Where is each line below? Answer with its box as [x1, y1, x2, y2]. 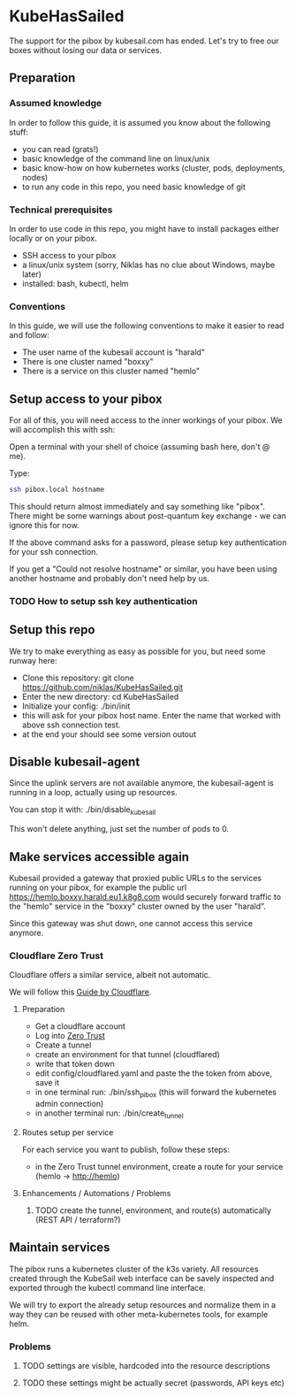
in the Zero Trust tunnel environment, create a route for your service [34, 1161, 284, 1171]
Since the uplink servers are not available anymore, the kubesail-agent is [9, 778, 274, 788]
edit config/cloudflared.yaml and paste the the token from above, [34, 1068, 273, 1078]
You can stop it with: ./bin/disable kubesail [9, 804, 156, 817]
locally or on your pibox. [9, 233, 97, 243]
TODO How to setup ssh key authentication [9, 595, 198, 607]
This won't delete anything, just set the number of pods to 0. [9, 824, 230, 834]
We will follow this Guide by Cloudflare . [9, 986, 152, 997]
